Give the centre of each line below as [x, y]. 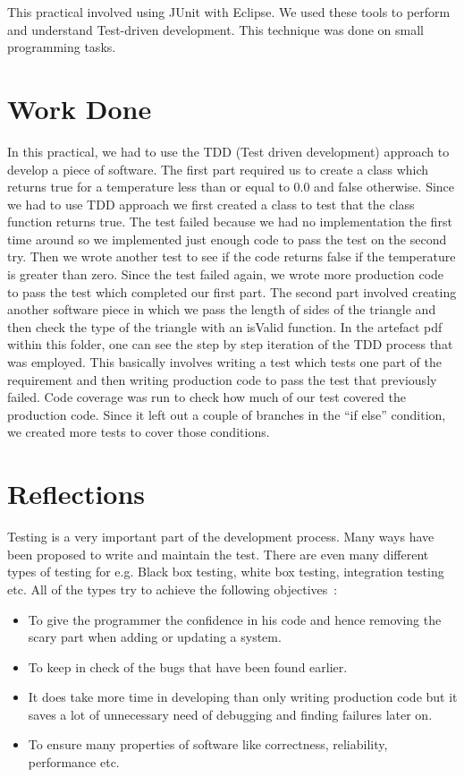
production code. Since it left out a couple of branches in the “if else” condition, [227, 414]
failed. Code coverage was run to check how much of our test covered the [207, 397]
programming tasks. [62, 47]
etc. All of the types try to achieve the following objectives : [173, 589]
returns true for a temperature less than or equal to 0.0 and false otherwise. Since [231, 187]
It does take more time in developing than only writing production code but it [243, 697]
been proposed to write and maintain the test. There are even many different [218, 554]
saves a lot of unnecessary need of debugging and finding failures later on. [230, 714]
